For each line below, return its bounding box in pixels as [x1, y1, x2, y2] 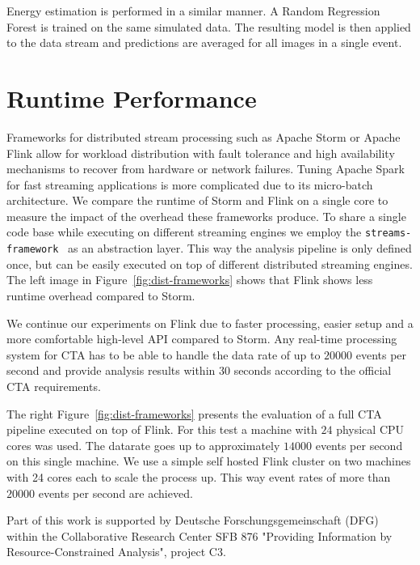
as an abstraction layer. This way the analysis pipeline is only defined [68, 240, 412, 257]
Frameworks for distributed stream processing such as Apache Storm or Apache [6, 128, 401, 145]
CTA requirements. [6, 377, 101, 394]
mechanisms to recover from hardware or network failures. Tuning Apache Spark [6, 160, 405, 177]
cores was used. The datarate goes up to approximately [6, 436, 280, 453]
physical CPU [336, 421, 405, 438]
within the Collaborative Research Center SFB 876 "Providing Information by [6, 527, 393, 544]
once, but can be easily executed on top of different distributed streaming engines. [6, 255, 413, 272]
